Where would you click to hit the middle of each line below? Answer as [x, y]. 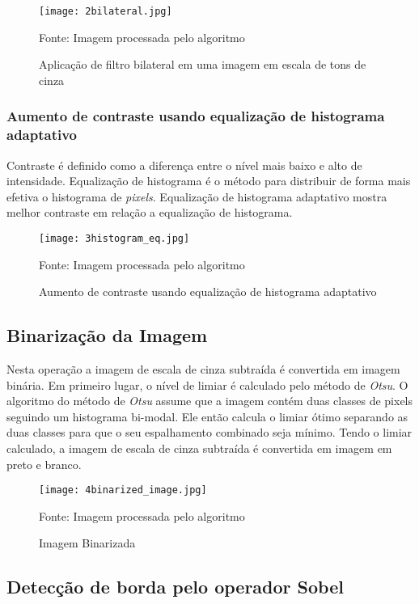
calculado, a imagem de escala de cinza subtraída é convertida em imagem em [199, 448]
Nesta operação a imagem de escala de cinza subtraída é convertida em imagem [203, 369]
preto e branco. [44, 464]
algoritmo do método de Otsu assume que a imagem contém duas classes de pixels [210, 401]
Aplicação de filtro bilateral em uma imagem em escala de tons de [203, 64]
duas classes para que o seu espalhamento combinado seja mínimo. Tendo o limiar [209, 432]
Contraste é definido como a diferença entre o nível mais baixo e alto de [184, 165]
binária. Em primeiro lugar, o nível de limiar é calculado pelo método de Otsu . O [207, 384]
